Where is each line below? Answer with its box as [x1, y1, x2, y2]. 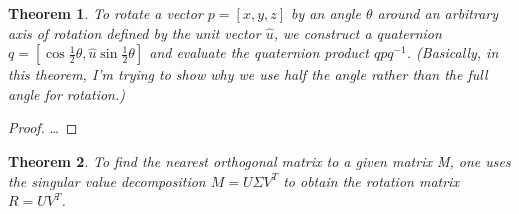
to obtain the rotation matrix [283, 170, 459, 191]
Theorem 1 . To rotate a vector [8, 3, 203, 23]
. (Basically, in [406, 42, 499, 63]
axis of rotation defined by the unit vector [8, 22, 261, 43]
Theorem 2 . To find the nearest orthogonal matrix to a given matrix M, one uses [8, 150, 511, 171]
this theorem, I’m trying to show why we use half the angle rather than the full [8, 64, 488, 85]
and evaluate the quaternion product [149, 42, 369, 63]
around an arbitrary [377, 3, 499, 23]
